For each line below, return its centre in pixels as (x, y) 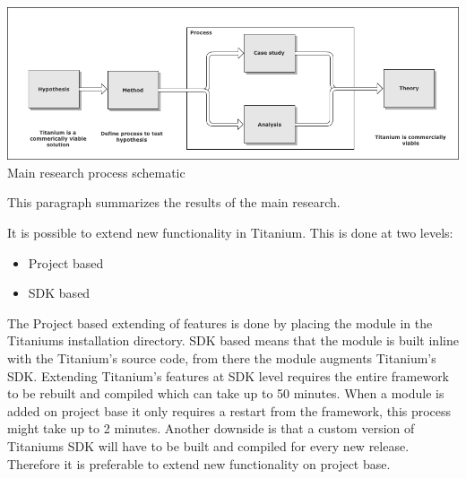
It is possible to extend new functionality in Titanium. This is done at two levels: (230, 233)
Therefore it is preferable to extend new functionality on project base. (199, 463)
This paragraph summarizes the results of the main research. (174, 202)
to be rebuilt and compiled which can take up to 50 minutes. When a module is (226, 393)
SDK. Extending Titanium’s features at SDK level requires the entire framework (229, 375)
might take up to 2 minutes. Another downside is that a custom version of (211, 428)
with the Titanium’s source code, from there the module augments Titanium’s (222, 358)
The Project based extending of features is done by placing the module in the (220, 322)
